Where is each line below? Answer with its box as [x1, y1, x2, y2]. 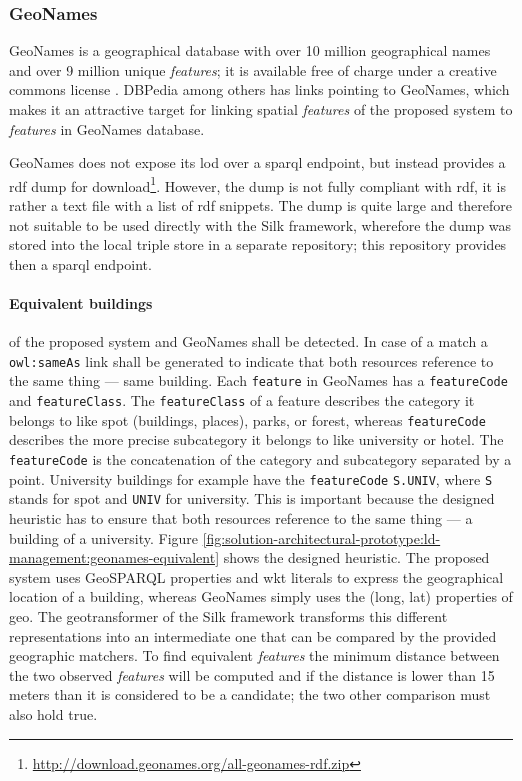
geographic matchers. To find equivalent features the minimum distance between [9, 645, 500, 666]
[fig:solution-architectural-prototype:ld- [202, 527, 441, 548]
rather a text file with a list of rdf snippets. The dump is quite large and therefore [9, 195, 513, 216]
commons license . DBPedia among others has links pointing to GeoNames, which [9, 79, 510, 100]
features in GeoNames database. [9, 118, 205, 139]
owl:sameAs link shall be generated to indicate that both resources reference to [9, 350, 494, 371]
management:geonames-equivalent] [9, 547, 220, 568]
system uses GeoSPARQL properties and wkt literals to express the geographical [9, 566, 504, 587]
